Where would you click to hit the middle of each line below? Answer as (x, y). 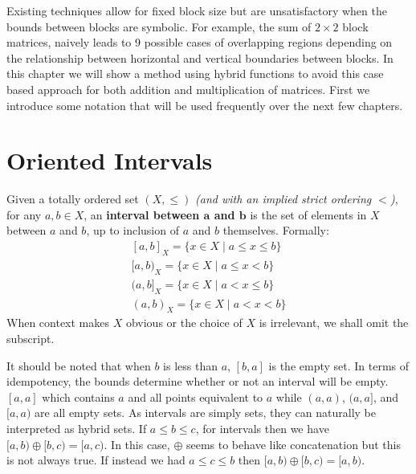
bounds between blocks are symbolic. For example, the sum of (159, 26)
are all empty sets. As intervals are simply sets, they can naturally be (205, 413)
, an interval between (142, 214)
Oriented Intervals (110, 160)
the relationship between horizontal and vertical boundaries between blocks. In (200, 57)
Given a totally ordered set (73, 199)
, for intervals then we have (262, 428)
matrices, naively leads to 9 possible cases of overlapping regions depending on (200, 42)
